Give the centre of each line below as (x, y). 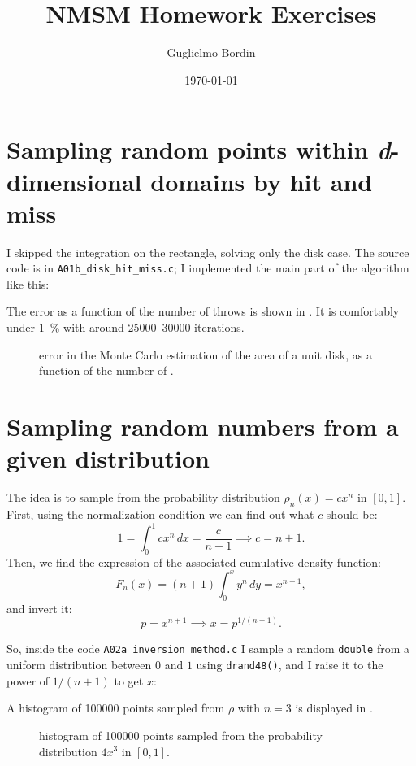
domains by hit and (262, 181)
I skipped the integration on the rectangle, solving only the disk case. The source (208, 252)
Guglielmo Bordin (211, 52)
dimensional (74, 181)
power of (28, 680)
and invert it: (39, 608)
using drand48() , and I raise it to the (290, 665)
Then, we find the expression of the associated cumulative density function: (194, 561)
